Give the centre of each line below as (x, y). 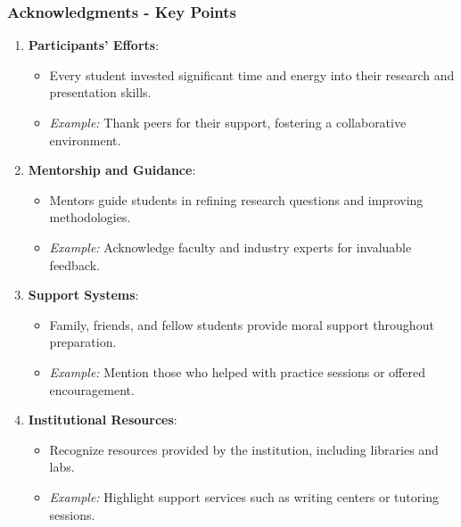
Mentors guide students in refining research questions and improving (236, 199)
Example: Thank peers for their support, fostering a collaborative (228, 122)
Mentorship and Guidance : (112, 170)
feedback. (74, 264)
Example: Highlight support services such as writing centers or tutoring (244, 496)
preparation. (83, 342)
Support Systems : (83, 295)
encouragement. (92, 389)
